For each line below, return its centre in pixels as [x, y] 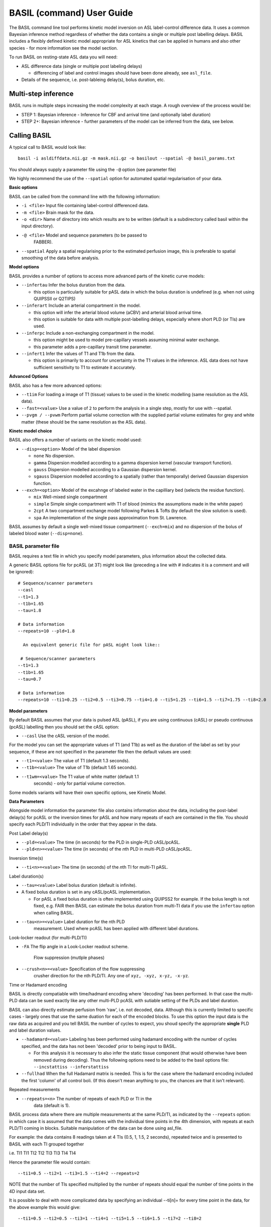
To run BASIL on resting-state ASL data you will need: [63, 57]
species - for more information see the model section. [64, 48]
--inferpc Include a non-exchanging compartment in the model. [88, 333]
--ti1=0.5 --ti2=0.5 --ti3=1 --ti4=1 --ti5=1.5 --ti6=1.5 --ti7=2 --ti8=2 [110, 1218]
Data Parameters [27, 801]
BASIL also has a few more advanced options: [55, 385]
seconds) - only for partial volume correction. [80, 783]
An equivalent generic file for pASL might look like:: [92, 645]
